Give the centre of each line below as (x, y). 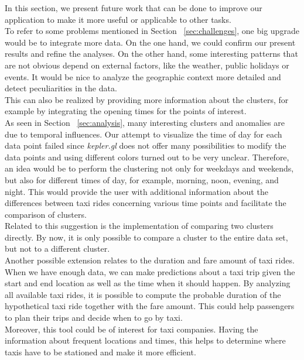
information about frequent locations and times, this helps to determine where (145, 340)
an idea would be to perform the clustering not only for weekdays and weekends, (149, 168)
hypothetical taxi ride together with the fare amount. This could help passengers (150, 306)
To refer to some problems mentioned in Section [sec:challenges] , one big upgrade (152, 31)
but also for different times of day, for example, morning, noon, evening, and (142, 179)
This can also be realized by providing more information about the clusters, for (147, 99)
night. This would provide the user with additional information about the (136, 191)
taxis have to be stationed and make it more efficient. (100, 352)
